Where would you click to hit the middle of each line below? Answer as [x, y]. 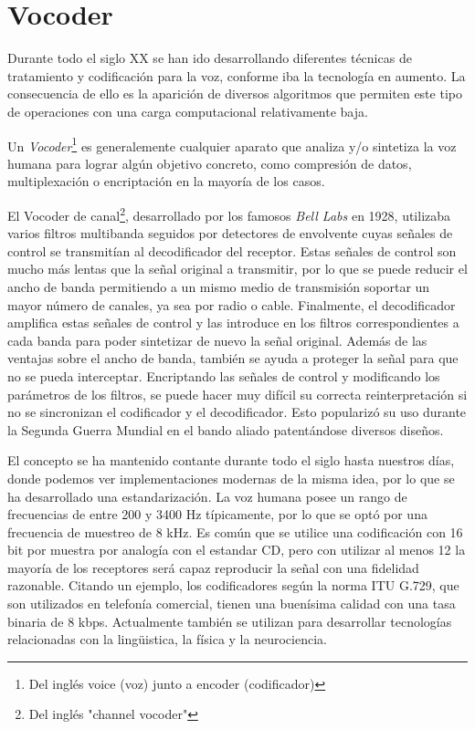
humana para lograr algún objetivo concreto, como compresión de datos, [210, 163]
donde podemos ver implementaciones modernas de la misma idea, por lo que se [231, 478]
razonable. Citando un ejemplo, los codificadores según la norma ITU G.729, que [233, 585]
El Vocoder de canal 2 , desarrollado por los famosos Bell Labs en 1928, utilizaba [229, 213]
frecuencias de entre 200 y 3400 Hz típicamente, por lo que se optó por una [217, 514]
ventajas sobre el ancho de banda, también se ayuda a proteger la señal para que [233, 358]
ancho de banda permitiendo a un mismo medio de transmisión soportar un [219, 286]
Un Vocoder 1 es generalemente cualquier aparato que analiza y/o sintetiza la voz [232, 144]
